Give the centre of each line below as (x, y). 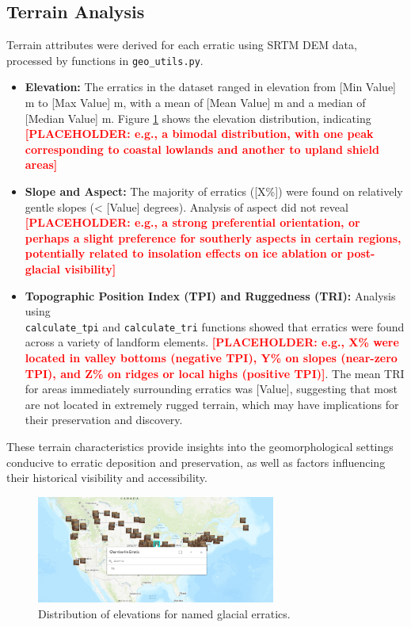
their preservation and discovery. (104, 420)
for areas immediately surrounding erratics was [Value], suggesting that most (211, 389)
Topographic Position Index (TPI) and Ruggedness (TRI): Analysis (210, 295)
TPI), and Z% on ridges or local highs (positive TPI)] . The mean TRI (215, 373)
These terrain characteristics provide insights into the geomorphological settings (200, 446)
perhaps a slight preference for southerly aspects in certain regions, (213, 237)
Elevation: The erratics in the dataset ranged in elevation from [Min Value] (210, 87)
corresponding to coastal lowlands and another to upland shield (202, 149)
